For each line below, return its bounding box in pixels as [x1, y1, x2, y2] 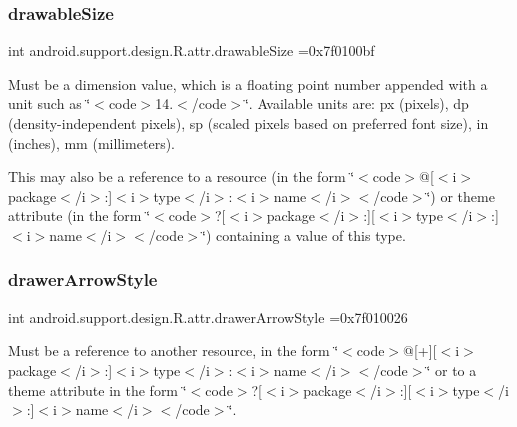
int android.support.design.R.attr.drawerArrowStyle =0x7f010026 [8, 306, 408, 327]
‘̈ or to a [426, 359, 477, 380]
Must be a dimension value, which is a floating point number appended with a [8, 73, 488, 94]
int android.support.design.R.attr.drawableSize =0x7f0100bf [8, 40, 375, 61]
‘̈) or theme [426, 185, 495, 206]
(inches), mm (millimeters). [8, 132, 176, 153]
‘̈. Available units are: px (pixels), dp [244, 93, 469, 114]
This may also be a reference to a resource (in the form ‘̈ [8, 166, 355, 187]
